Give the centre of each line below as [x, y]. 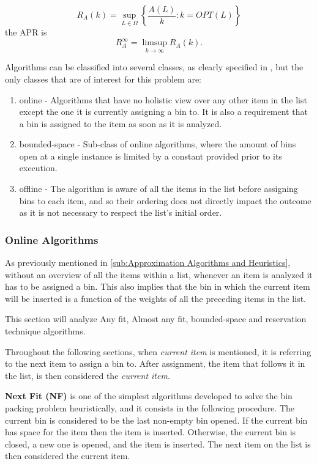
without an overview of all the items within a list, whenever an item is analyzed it [159, 274]
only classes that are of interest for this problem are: [103, 79]
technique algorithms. [45, 331]
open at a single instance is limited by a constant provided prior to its [151, 156]
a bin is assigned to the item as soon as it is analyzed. [121, 123]
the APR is [26, 32]
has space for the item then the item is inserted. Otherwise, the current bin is [151, 432]
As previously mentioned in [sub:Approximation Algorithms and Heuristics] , [148, 263]
